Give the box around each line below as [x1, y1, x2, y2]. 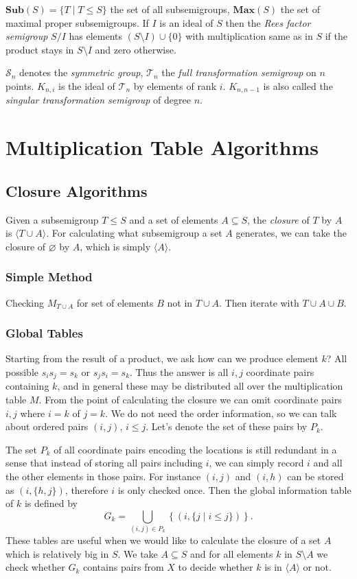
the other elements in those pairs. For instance [5, 469, 201, 484]
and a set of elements [129, 212, 218, 226]
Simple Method [5, 268, 93, 285]
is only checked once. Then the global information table [117, 482, 352, 497]
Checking [5, 295, 44, 309]
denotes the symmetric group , [19, 65, 143, 80]
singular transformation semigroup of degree [5, 93, 191, 107]
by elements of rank [133, 78, 217, 93]
